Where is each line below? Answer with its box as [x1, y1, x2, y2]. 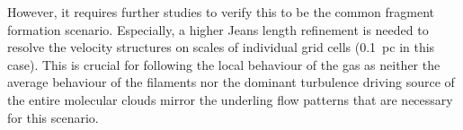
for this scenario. [7, 108, 99, 126]
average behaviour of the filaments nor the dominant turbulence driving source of [7, 73, 455, 91]
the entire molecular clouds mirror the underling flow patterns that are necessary [7, 90, 453, 108]
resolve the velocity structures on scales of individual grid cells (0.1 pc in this [7, 38, 435, 56]
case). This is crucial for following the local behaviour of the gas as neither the [7, 55, 441, 74]
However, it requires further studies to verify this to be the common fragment [7, 3, 435, 21]
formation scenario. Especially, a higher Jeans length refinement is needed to [7, 20, 429, 39]
